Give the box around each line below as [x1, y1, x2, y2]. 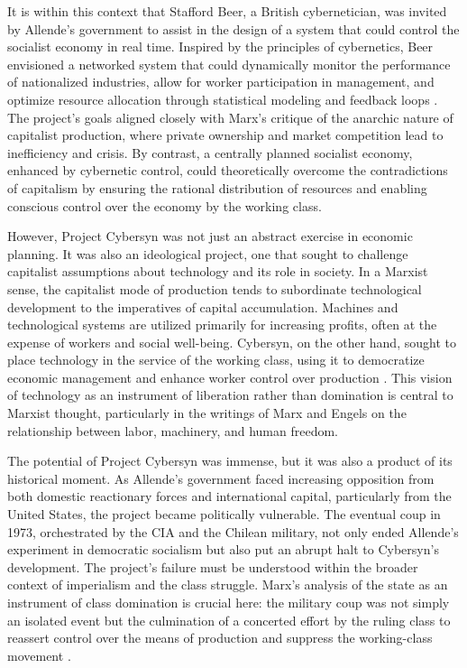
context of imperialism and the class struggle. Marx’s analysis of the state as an [7, 575, 448, 594]
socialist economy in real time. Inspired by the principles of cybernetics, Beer [7, 37, 434, 56]
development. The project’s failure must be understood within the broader [7, 557, 418, 576]
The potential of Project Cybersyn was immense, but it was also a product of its [7, 451, 453, 470]
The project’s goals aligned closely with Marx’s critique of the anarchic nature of [7, 107, 453, 126]
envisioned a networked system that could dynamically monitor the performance [7, 54, 451, 73]
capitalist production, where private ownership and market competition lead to [7, 125, 444, 144]
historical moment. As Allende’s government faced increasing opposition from [7, 469, 435, 487]
